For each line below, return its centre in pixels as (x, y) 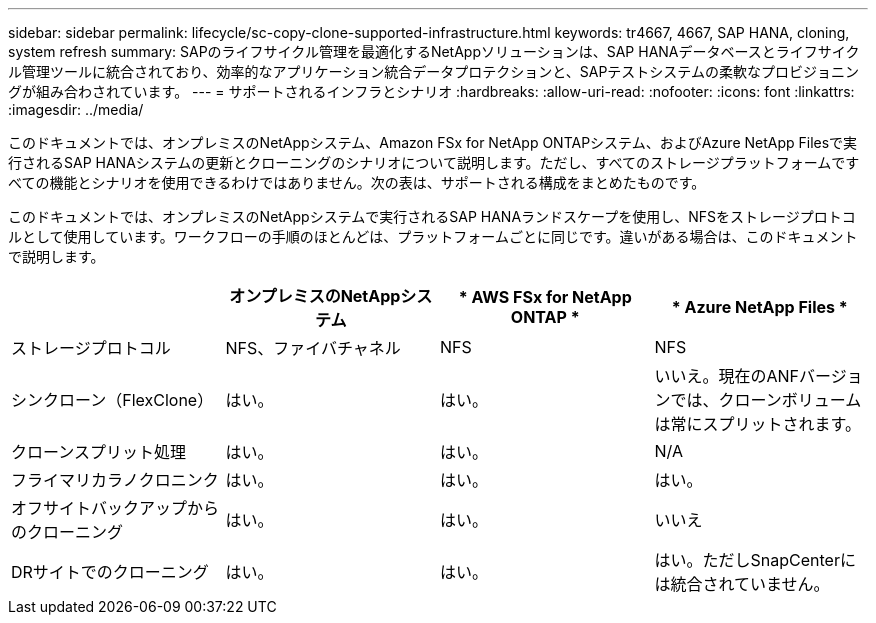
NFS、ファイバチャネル (313, 348)
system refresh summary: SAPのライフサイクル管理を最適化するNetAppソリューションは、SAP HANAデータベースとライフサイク (434, 51)
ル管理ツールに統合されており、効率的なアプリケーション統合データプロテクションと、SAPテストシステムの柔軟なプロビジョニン (433, 71)
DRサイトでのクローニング (110, 572)
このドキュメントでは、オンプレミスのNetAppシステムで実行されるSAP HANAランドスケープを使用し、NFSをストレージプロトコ (432, 216)
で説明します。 (56, 256)
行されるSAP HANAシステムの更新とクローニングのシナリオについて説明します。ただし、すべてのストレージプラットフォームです (434, 162)
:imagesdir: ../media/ (76, 109)
